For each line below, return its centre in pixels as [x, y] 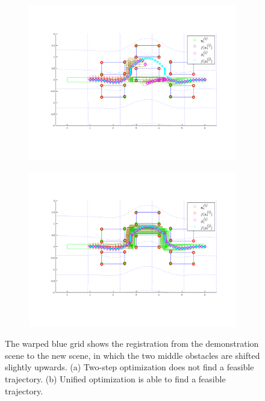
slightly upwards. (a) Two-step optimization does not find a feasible [129, 367]
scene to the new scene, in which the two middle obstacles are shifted [132, 355]
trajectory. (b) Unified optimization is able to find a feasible [115, 378]
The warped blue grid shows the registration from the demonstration [132, 343]
